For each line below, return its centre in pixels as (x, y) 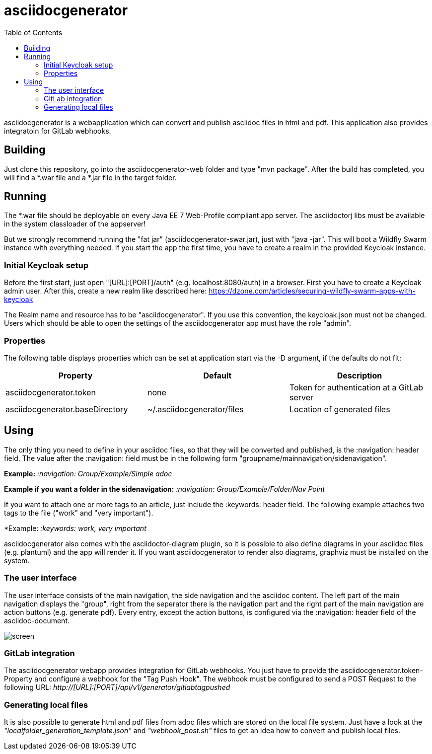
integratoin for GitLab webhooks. (58, 131)
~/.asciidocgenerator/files (195, 409)
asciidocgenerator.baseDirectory (67, 409)
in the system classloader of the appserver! (75, 224)
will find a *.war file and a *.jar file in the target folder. (90, 177)
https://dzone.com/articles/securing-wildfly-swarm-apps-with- (312, 291)
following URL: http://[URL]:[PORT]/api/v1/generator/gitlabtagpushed (117, 687)
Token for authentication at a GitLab (356, 387)
